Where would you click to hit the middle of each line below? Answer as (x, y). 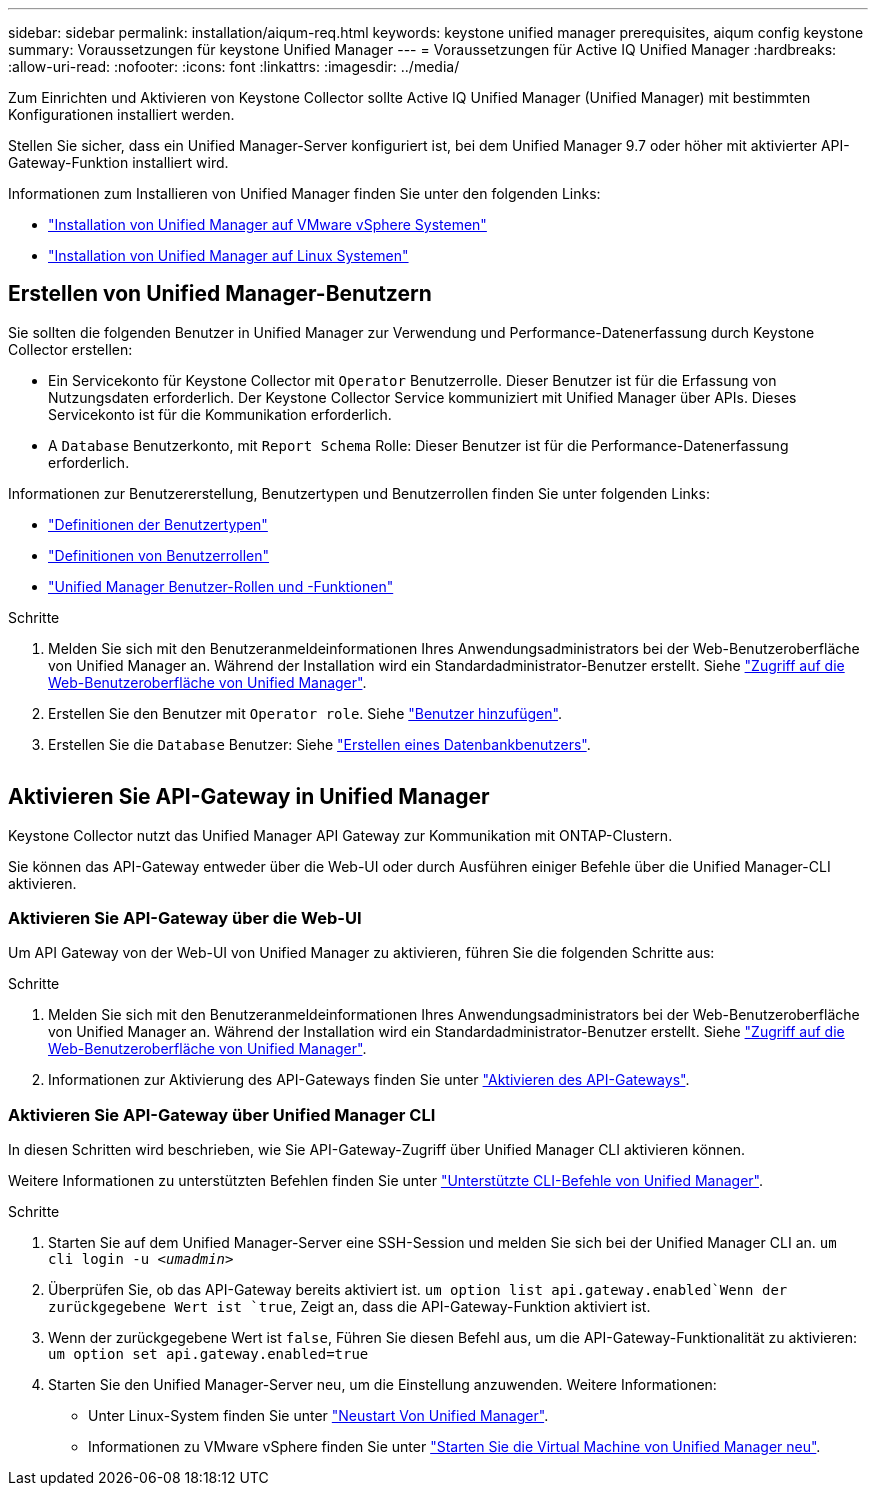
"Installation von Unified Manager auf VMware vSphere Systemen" (267, 224)
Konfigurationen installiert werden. (121, 114)
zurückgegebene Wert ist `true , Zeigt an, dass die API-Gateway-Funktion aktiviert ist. (349, 1307)
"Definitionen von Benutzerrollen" (159, 555)
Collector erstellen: (70, 349)
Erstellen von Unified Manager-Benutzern (220, 294)
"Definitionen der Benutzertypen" (158, 524)
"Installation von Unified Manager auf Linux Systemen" (228, 255)
